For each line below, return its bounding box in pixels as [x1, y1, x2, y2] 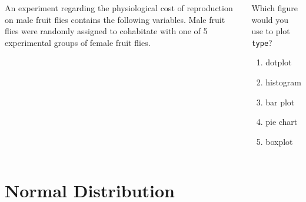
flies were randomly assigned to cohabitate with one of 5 [5, 25, 208, 37]
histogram [265, 75, 301, 88]
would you [251, 13, 289, 25]
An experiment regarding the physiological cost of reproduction [5, 1, 233, 14]
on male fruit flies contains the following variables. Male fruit [5, 13, 225, 25]
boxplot [265, 135, 293, 147]
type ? [251, 36, 272, 48]
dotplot [265, 56, 292, 68]
